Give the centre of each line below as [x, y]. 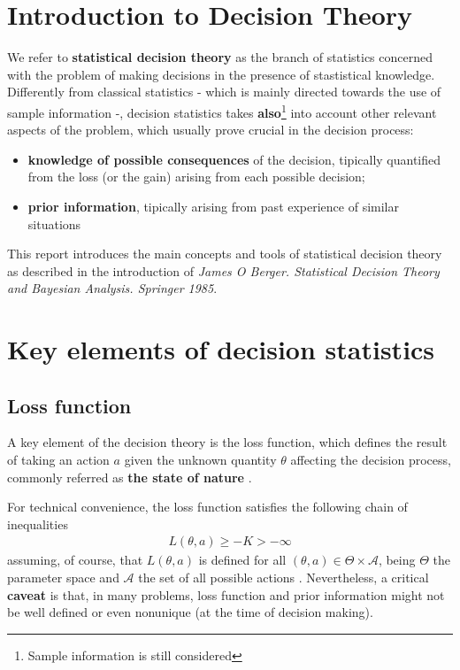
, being [397, 560]
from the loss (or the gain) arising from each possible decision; [196, 177]
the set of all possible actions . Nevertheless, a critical [284, 578]
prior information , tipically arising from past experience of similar [213, 206]
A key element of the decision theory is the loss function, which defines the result [227, 442]
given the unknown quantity [200, 460]
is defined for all [242, 560]
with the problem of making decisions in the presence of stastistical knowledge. [221, 74]
